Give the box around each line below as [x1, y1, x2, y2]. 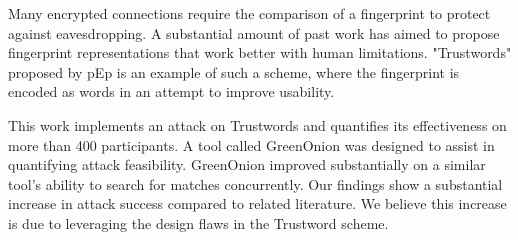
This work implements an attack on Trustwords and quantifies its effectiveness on [8, 114, 507, 135]
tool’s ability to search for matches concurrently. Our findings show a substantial [8, 173, 503, 194]
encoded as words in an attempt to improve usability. [8, 81, 335, 102]
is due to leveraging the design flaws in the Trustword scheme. [8, 212, 389, 233]
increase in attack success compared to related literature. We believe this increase [8, 193, 507, 214]
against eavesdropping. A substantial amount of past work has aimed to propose [8, 22, 500, 43]
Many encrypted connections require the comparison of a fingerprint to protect [8, 3, 491, 23]
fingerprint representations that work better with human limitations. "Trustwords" [8, 42, 512, 63]
